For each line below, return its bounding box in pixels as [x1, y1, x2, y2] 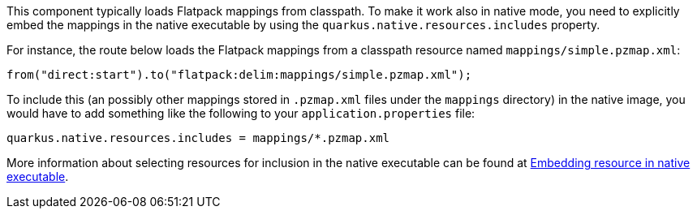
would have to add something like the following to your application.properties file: [6, 106, 475, 120]
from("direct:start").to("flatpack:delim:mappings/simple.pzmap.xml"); [6, 68, 472, 81]
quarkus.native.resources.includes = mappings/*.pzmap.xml [6, 131, 390, 144]
